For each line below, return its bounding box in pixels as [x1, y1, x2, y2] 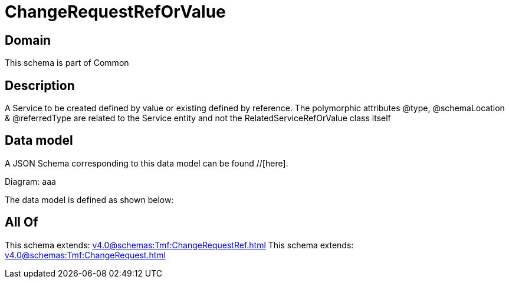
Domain [5, 32, 51, 48]
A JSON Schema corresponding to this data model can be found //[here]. [5, 158, 288, 168]
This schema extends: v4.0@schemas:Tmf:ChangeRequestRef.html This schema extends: [5, 239, 354, 250]
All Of [5, 215, 38, 230]
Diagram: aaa [5, 176, 56, 187]
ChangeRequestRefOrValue [5, 2, 226, 22]
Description [5, 78, 75, 93]
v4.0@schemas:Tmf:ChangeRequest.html [5, 249, 166, 260]
